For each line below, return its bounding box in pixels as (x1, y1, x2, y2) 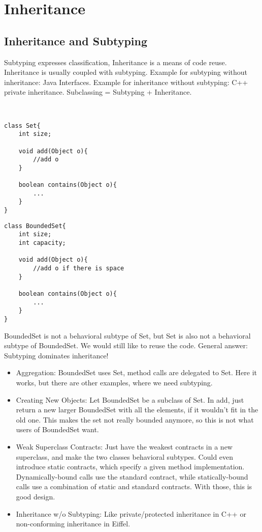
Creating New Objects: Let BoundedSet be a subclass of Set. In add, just (16, 394, 244, 405)
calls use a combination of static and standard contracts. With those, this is (16, 481, 252, 492)
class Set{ (4, 122, 41, 129)
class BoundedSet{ (4, 222, 66, 230)
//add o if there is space (33, 265, 124, 272)
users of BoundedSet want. (16, 424, 99, 435)
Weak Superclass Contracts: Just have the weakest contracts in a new (16, 441, 233, 452)
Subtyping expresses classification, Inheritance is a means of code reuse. (4, 57, 227, 67)
